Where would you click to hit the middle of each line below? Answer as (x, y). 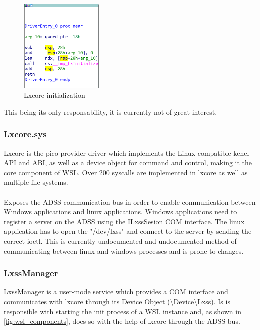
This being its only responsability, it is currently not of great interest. (111, 111)
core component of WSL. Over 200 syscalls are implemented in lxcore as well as (126, 172)
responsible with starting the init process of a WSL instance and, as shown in (123, 311)
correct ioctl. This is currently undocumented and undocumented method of (120, 241)
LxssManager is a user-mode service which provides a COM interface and (116, 292)
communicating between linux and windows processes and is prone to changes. (124, 251)
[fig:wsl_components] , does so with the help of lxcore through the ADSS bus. (122, 321)
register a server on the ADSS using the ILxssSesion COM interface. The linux (124, 221)
